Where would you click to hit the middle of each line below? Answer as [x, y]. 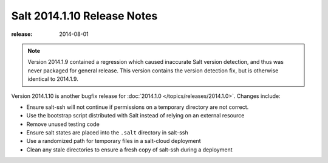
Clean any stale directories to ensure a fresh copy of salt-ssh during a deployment [130, 150]
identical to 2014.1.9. [53, 79]
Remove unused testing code [63, 124]
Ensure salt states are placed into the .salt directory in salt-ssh [107, 133]
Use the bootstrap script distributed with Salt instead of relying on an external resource [135, 116]
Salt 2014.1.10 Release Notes [84, 16]
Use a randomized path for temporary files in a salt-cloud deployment [114, 141]
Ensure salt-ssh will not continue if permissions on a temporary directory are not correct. [138, 107]
